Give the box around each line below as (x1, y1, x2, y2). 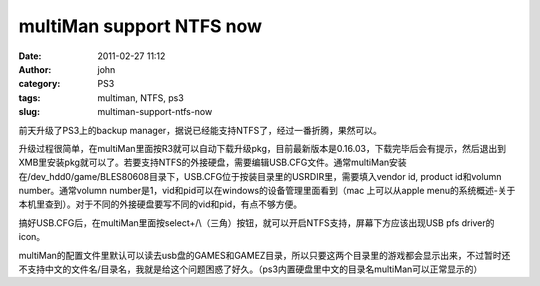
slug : (18, 106, 40, 118)
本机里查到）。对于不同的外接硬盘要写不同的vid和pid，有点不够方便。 (18, 198, 303, 210)
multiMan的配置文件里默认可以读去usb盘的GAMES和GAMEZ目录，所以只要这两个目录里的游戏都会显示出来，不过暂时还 (18, 249, 511, 261)
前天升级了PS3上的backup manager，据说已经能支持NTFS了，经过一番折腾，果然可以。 (18, 124, 382, 136)
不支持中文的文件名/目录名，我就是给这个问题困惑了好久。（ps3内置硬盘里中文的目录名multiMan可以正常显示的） (18, 263, 483, 275)
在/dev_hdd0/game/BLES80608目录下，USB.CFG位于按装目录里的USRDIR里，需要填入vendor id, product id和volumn (18, 170, 502, 182)
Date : (18, 50, 42, 62)
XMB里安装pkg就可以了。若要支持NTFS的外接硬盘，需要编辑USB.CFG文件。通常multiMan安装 (18, 156, 407, 169)
